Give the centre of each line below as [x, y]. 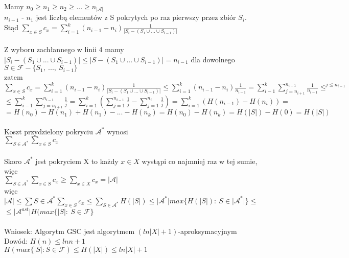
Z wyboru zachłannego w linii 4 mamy [64, 49]
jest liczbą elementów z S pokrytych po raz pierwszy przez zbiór [136, 17]
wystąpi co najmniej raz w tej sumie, [200, 161]
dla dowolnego [213, 59]
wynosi [118, 131]
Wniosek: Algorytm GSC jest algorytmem [69, 231]
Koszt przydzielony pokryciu [49, 131]
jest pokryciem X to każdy [77, 161]
